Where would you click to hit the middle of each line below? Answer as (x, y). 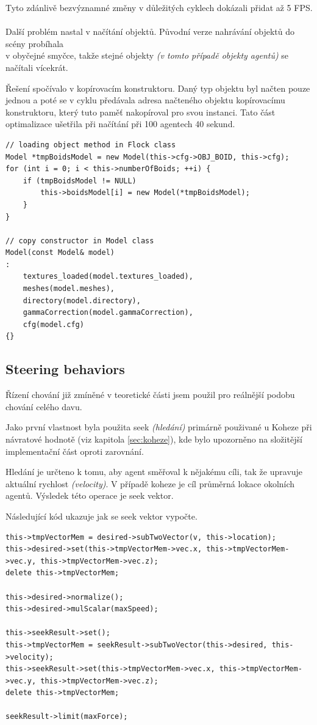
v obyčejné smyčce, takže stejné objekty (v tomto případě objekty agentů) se (147, 55)
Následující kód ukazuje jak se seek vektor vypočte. (102, 516)
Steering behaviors (65, 369)
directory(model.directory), (82, 300)
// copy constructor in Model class (80, 241)
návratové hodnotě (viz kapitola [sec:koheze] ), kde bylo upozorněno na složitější (154, 439)
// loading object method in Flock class (91, 145)
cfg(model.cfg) (53, 324)
